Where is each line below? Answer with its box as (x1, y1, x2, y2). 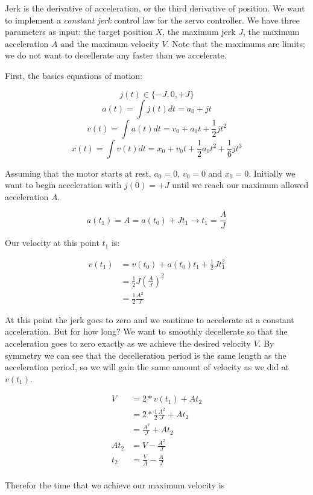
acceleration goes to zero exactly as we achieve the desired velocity (5, 337, 251, 350)
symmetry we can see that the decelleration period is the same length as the (5, 348, 286, 361)
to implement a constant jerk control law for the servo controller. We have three (5, 13, 300, 26)
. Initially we (248, 166, 296, 179)
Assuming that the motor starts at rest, (5, 166, 151, 179)
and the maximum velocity (60, 37, 159, 49)
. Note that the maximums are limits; (166, 37, 305, 49)
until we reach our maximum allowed (172, 178, 309, 191)
